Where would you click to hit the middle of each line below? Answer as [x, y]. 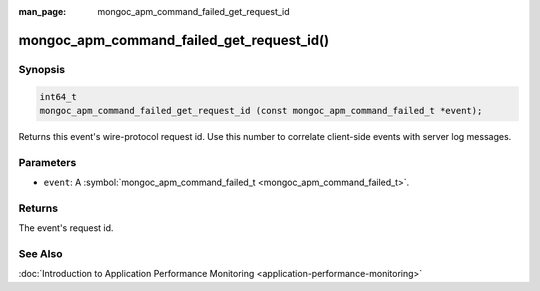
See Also [40, 253]
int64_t [58, 96]
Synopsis [41, 69]
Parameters [47, 162]
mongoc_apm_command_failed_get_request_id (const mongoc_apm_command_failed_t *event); [261, 110]
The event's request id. [66, 228]
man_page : [42, 11]
